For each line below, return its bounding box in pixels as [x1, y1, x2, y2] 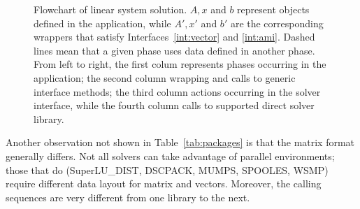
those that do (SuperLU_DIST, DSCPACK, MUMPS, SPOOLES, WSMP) [6, 162, 329, 177]
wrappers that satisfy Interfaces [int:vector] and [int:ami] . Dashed [34, 29, 315, 44]
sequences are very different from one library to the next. [6, 189, 250, 204]
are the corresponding [230, 15, 324, 30]
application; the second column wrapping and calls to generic [34, 70, 296, 85]
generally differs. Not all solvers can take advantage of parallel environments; [6, 148, 335, 163]
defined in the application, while [34, 15, 171, 30]
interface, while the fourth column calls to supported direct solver [34, 98, 315, 113]
